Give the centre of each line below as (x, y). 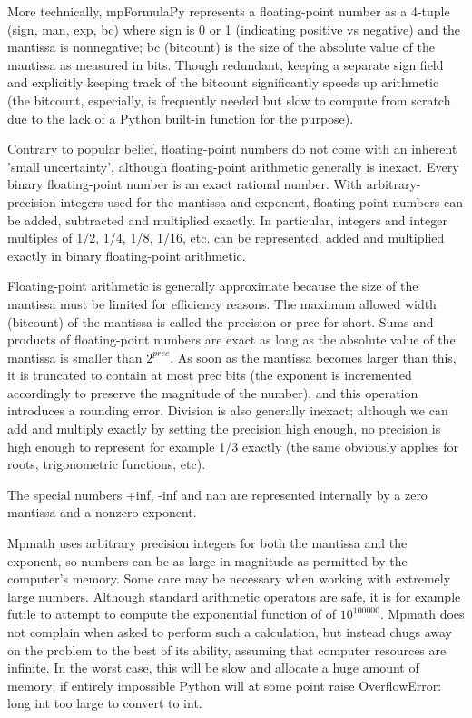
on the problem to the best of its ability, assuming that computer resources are (227, 649)
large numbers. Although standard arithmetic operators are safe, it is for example (234, 596)
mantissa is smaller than (75, 357)
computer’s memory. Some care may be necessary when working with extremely (229, 578)
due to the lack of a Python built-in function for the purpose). (181, 118)
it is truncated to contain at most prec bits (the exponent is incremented (210, 375)
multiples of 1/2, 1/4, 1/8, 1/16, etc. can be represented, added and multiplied (226, 238)
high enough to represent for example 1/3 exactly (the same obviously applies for (233, 446)
